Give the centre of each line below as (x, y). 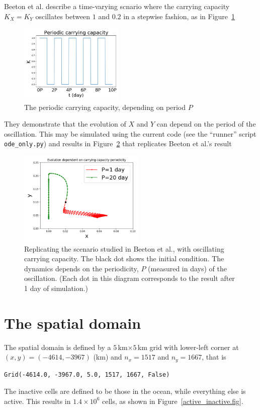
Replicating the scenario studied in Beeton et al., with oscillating (124, 248)
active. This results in (37, 401)
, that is (214, 357)
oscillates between (63, 16)
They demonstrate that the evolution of (65, 124)
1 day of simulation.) (56, 288)
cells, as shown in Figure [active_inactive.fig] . (172, 401)
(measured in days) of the (187, 268)
